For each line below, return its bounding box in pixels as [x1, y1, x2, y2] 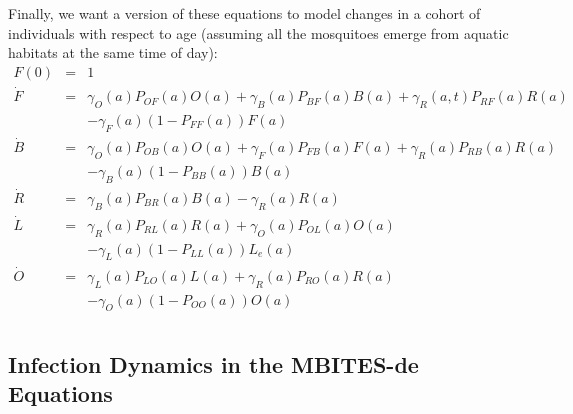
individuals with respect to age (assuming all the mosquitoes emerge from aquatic [8, 22, 509, 43]
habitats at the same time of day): [8, 42, 218, 63]
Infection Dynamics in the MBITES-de [8, 348, 419, 379]
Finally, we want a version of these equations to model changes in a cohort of [8, 3, 481, 23]
